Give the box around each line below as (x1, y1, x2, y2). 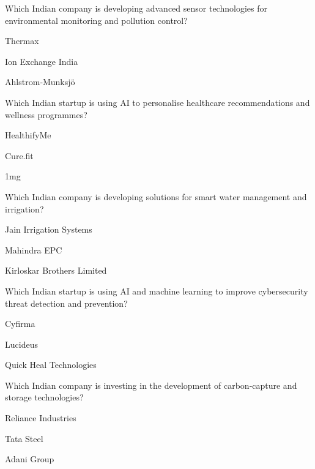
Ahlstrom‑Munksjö (5, 75, 75, 88)
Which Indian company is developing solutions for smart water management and (5, 190, 307, 203)
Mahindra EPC (5, 243, 62, 256)
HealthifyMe (5, 129, 51, 141)
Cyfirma (5, 317, 35, 330)
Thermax (5, 34, 39, 47)
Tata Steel (5, 432, 43, 445)
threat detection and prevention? (5, 296, 128, 309)
